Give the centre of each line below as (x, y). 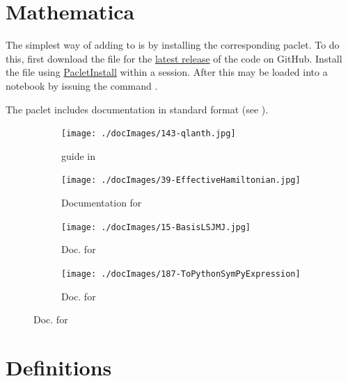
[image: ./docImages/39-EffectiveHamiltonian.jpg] (181, 180)
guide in (79, 155)
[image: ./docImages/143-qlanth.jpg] (149, 134)
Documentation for (102, 202)
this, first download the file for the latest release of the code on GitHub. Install (174, 58)
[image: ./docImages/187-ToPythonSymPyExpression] (181, 274)
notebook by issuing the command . (82, 85)
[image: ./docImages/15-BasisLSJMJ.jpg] (156, 227)
